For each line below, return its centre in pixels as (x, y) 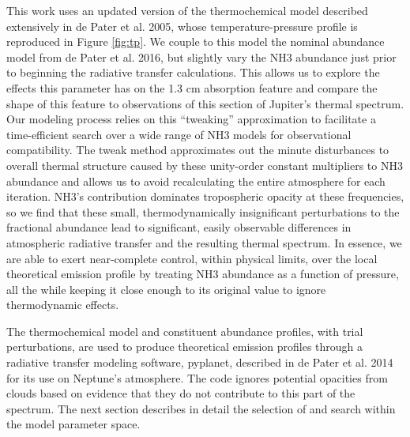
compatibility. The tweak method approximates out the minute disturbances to (198, 150)
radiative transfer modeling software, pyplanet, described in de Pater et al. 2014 (200, 362)
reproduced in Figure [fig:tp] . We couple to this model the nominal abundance (196, 41)
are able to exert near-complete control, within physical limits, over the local (192, 258)
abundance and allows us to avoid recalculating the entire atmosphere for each (196, 181)
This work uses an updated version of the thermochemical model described (187, 10)
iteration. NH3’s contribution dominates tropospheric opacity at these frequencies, (205, 196)
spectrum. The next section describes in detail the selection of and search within (201, 408)
